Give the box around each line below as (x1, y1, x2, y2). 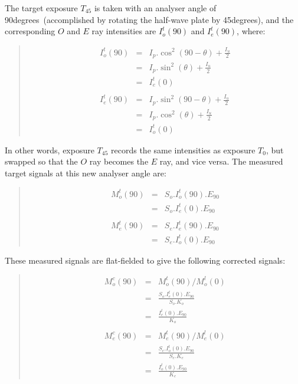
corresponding (5, 25, 55, 37)
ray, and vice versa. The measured (159, 155, 283, 168)
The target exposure (5, 2, 78, 14)
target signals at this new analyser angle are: (5, 166, 166, 179)
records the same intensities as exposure (111, 143, 256, 156)
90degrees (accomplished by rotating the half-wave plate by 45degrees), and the (5, 13, 294, 25)
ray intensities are (91, 25, 156, 37)
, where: (237, 25, 266, 37)
